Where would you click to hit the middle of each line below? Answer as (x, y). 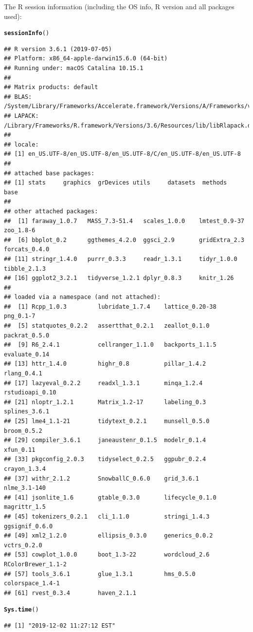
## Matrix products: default (51, 87)
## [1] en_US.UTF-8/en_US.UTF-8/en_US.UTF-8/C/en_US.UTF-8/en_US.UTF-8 (122, 154)
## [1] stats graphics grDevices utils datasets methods (116, 183)
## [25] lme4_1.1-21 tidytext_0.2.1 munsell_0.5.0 (107, 421)
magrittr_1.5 (25, 507)
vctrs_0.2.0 (23, 545)
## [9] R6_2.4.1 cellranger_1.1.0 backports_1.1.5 (110, 345)
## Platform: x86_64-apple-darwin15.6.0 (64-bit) (86, 59)
